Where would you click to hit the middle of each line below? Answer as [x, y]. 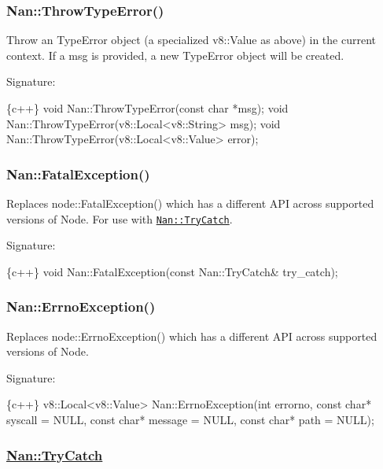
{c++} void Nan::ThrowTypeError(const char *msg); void [147, 108]
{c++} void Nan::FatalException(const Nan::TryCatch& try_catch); [172, 271]
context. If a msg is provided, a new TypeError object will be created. [175, 55]
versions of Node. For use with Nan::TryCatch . [120, 218]
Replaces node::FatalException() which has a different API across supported [190, 203]
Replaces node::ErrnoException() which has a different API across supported [192, 336]
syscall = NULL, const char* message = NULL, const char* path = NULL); [190, 420]
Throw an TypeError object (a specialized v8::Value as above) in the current [191, 40]
